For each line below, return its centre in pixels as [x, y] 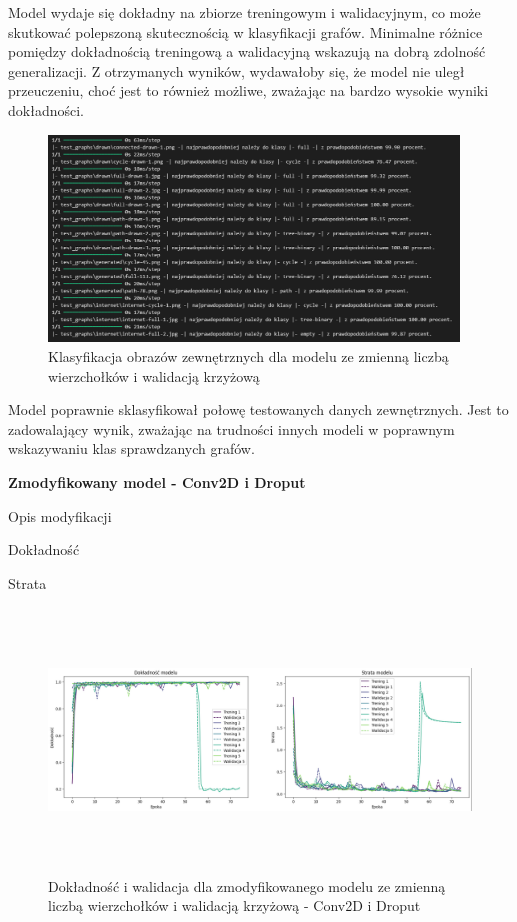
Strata [27, 582]
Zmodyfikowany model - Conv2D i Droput [157, 481]
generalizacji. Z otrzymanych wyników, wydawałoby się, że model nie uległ [236, 70]
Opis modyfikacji [60, 515]
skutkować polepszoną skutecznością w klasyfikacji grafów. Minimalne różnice [245, 31]
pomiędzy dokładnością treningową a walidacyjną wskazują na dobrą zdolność [247, 51]
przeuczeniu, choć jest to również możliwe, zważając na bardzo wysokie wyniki [248, 90]
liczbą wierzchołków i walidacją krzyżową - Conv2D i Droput [234, 905]
